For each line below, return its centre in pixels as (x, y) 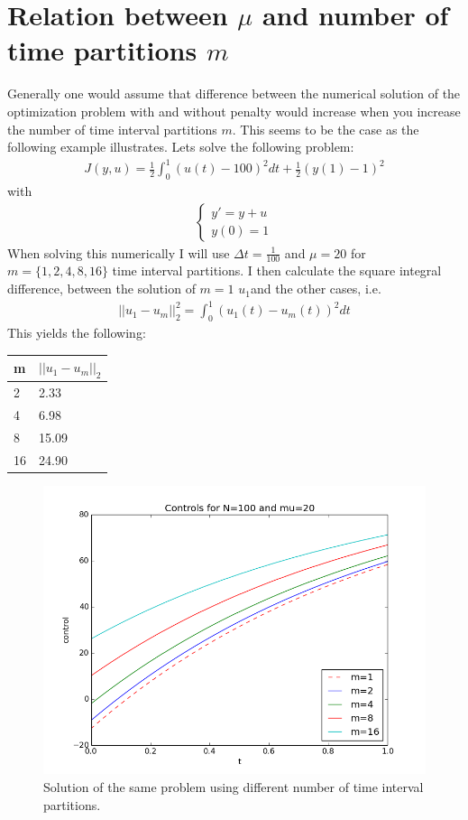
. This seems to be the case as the (326, 129)
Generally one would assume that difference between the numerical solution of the (234, 93)
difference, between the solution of (101, 289)
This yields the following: (77, 332)
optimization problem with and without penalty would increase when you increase (234, 111)
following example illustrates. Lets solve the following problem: (181, 147)
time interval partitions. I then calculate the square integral (277, 270)
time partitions (102, 50)
